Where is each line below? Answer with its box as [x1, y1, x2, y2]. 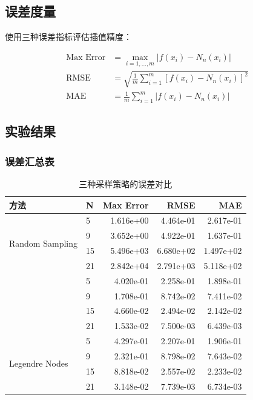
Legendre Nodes [9, 357, 68, 370]
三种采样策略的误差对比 [79, 177, 172, 190]
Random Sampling [9, 236, 77, 249]
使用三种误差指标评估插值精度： [5, 30, 132, 43]
